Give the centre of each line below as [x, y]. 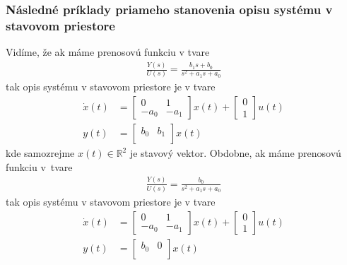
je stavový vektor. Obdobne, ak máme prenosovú [235, 153]
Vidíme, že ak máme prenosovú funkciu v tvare [108, 52]
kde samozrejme [40, 153]
